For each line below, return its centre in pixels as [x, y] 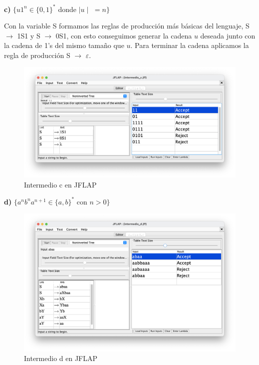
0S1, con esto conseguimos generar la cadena [124, 35]
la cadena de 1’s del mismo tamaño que [64, 45]
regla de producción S [37, 55]
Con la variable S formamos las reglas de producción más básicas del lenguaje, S [127, 26]
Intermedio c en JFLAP [60, 184]
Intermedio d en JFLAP [61, 358]
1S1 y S [29, 35]
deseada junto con [228, 35]
